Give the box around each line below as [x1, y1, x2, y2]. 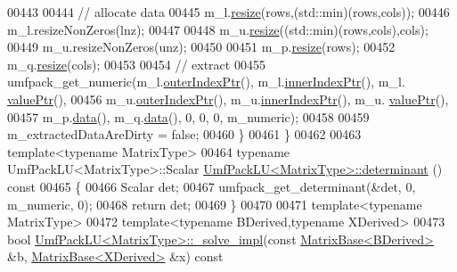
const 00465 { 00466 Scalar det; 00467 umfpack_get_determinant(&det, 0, [7, 177, 416, 195]
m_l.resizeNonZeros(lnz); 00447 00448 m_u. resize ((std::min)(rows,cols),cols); [7, 20, 428, 38]
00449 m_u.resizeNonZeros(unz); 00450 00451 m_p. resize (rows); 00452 [7, 37, 396, 56]
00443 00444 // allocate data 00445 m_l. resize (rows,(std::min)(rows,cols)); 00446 [7, 3, 450, 21]
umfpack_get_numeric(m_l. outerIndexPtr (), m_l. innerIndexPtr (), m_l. [7, 72, 405, 91]
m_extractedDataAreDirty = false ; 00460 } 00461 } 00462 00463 [7, 125, 362, 144]
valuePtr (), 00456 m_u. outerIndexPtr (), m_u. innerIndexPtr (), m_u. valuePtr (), [7, 89, 449, 108]
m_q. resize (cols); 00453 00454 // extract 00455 [7, 54, 265, 73]
